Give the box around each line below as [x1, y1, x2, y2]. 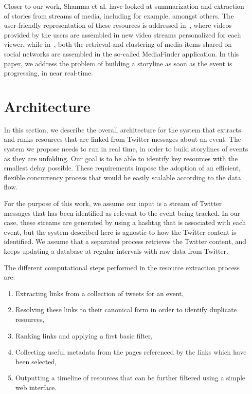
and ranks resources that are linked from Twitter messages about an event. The [4, 134, 241, 144]
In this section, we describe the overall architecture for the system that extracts [4, 124, 241, 134]
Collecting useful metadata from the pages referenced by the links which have [15, 347, 247, 357]
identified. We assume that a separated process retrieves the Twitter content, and [4, 236, 247, 246]
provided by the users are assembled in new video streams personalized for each [4, 29, 241, 39]
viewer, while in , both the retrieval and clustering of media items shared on [4, 39, 232, 49]
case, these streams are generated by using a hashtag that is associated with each [4, 217, 246, 227]
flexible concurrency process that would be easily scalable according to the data [4, 172, 241, 182]
